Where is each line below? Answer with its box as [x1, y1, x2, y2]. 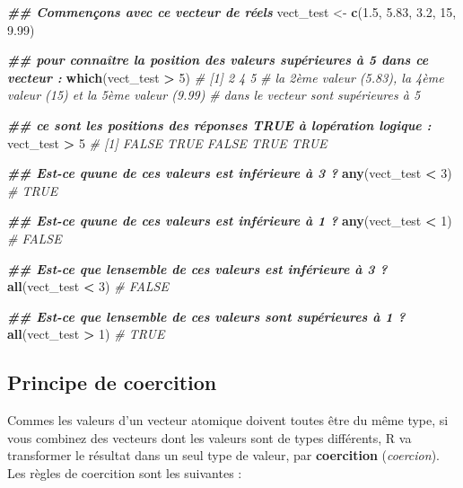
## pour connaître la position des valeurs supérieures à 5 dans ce [7, 50, 429, 69]
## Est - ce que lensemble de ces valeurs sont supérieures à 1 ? [7, 306, 406, 325]
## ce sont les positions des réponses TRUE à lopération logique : [7, 115, 432, 134]
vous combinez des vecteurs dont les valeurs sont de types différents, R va [7, 428, 412, 447]
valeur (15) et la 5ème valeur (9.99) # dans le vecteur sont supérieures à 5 [7, 85, 421, 104]
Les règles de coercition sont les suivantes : [7, 463, 242, 482]
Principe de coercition [7, 368, 217, 396]
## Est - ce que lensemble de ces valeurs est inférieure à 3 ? [7, 259, 388, 278]
